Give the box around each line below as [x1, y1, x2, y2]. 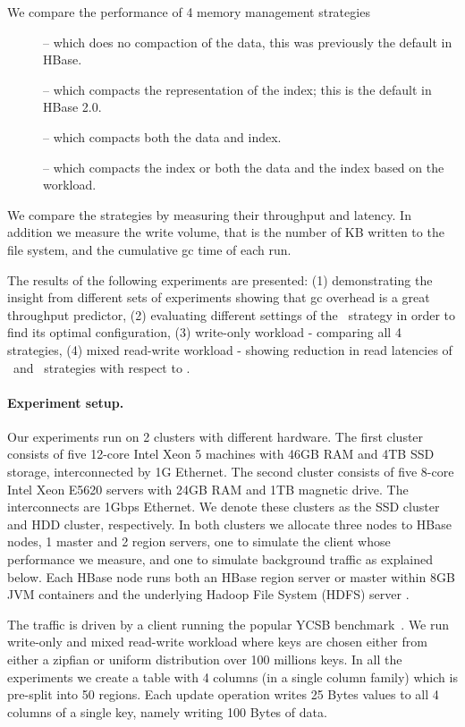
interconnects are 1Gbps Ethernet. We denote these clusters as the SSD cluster [7, 497, 440, 516]
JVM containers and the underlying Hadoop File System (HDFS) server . [7, 585, 410, 604]
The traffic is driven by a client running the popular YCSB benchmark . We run [7, 614, 450, 633]
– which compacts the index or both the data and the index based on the [43, 157, 444, 176]
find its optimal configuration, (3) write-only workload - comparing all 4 [7, 323, 402, 342]
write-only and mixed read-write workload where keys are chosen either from [7, 632, 427, 651]
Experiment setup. [7, 393, 124, 411]
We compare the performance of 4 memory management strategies [7, 3, 370, 21]
